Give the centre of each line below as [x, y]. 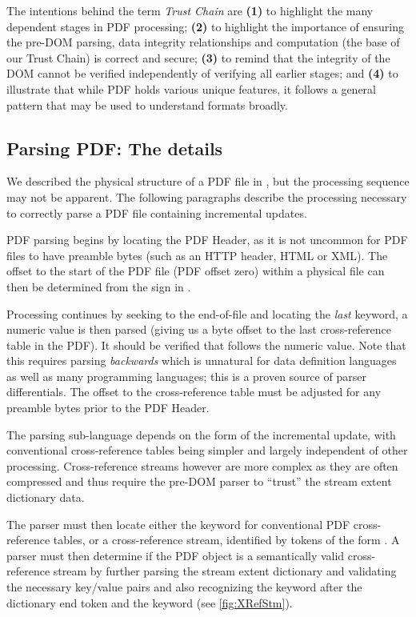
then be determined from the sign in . [99, 286]
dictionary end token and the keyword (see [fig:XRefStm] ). [150, 602]
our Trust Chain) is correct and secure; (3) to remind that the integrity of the [198, 57]
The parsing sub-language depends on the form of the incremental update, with [201, 434]
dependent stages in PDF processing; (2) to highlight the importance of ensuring [205, 26]
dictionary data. [46, 497]
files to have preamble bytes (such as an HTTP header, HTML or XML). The [197, 255]
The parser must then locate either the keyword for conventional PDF [178, 524]
